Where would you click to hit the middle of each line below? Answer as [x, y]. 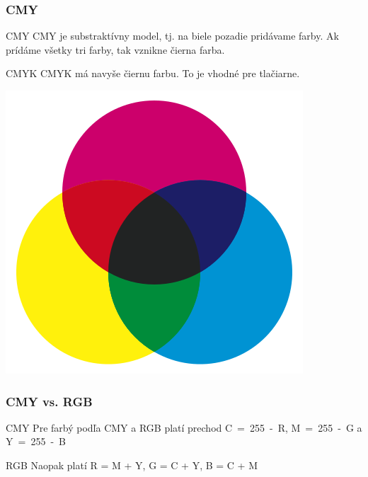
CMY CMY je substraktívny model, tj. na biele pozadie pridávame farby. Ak [172, 36]
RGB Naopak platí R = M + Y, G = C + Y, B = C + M [132, 465]
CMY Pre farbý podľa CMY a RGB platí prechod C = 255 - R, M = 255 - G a [184, 427]
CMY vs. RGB [49, 401]
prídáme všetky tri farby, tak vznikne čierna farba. [115, 49]
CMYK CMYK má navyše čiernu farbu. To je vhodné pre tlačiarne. [153, 73]
